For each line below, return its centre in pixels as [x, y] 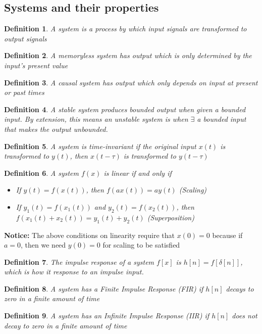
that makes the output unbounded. [56, 129]
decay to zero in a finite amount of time [66, 325]
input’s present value [36, 65]
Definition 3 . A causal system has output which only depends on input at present [131, 82]
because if [227, 235]
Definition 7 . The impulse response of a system [79, 261]
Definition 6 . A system [41, 173]
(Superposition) [171, 217]
